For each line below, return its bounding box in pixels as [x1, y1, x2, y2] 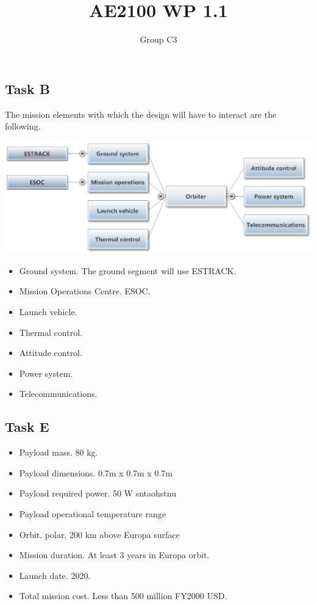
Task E [5, 417, 49, 436]
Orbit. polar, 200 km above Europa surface [19, 528, 180, 540]
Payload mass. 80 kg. [19, 446, 98, 459]
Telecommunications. [19, 387, 98, 400]
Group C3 [140, 33, 177, 46]
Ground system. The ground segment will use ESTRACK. [19, 264, 237, 277]
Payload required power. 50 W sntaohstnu [19, 487, 176, 500]
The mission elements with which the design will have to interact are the [5, 107, 277, 120]
